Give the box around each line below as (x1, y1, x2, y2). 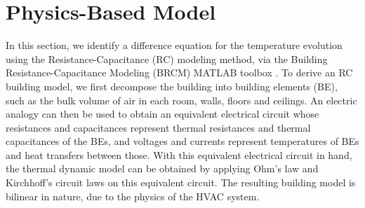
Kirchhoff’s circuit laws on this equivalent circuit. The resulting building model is (6, 175, 356, 190)
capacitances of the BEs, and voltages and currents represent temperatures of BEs (6, 134, 359, 148)
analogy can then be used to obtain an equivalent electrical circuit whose (6, 106, 319, 121)
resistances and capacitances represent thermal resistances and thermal (6, 120, 311, 134)
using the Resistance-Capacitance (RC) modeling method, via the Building (6, 51, 328, 66)
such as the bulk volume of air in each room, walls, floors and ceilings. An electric (6, 92, 357, 107)
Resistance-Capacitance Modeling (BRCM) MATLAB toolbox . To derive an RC (6, 65, 353, 80)
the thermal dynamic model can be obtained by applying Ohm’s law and (6, 161, 319, 176)
